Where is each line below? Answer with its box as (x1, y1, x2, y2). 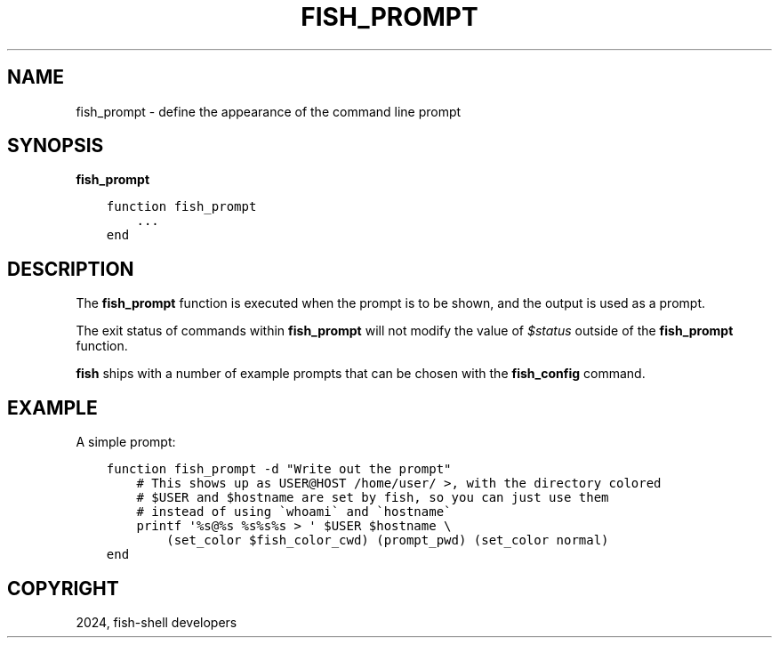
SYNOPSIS (7, 134, 104, 157)
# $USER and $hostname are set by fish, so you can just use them (136, 490, 609, 505)
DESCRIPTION (7, 257, 134, 280)
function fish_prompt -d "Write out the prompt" (106, 462, 452, 477)
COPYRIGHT (7, 576, 119, 600)
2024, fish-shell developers (76, 614, 237, 630)
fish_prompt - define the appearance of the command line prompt (76, 103, 462, 119)
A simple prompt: (76, 434, 176, 450)
